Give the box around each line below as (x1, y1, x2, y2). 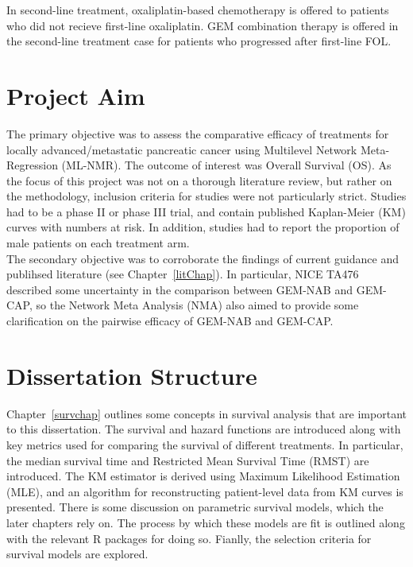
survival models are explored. (6, 546, 149, 562)
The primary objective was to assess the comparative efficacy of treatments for (6, 125, 389, 142)
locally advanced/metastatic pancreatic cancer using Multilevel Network (6, 141, 357, 157)
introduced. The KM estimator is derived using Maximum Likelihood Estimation (6, 468, 400, 484)
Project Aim (6, 79, 145, 111)
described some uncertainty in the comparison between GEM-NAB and (6, 281, 353, 297)
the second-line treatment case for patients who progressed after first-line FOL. (6, 33, 392, 49)
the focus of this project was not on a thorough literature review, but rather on (6, 172, 392, 188)
